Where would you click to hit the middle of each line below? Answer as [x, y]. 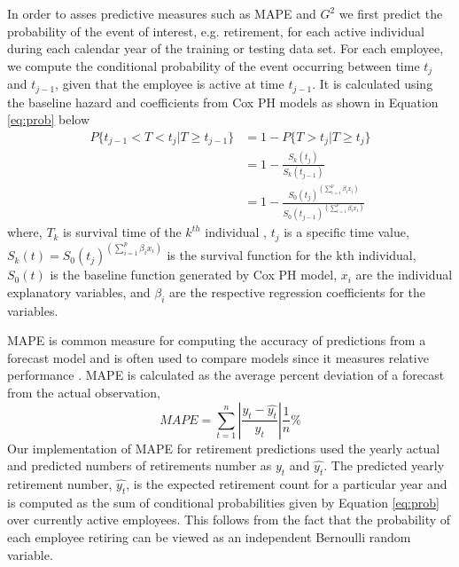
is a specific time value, [346, 232]
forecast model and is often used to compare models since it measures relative [218, 357]
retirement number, [60, 483]
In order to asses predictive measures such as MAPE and [162, 13]
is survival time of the [122, 232]
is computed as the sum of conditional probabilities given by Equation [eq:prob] [223, 502]
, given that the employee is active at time [170, 84]
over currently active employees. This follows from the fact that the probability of [229, 520]
